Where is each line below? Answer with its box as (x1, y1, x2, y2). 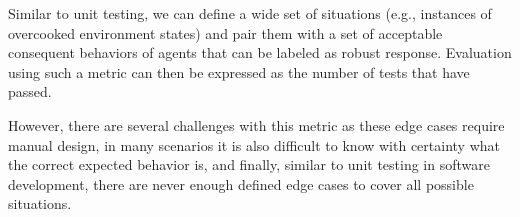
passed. (8, 81, 52, 102)
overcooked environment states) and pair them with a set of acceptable (8, 22, 443, 43)
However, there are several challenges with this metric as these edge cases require (8, 114, 505, 135)
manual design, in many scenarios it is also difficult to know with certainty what (8, 134, 501, 155)
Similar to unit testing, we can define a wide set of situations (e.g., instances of (8, 3, 492, 23)
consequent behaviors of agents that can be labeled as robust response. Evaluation (8, 42, 512, 63)
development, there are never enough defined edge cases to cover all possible (8, 173, 474, 194)
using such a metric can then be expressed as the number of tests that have (8, 61, 470, 82)
